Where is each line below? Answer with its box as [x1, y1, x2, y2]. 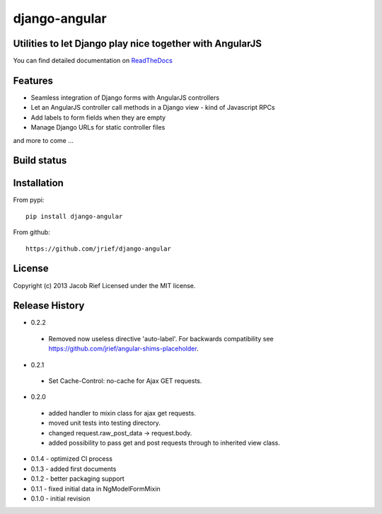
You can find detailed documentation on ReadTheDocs [13, 57, 173, 65]
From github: [13, 228, 51, 236]
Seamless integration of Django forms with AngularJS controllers [30, 93, 219, 102]
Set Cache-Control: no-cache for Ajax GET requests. [48, 377, 202, 385]
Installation [13, 177, 64, 189]
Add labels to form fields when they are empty [30, 113, 166, 122]
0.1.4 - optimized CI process [30, 455, 113, 463]
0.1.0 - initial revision [30, 494, 91, 503]
